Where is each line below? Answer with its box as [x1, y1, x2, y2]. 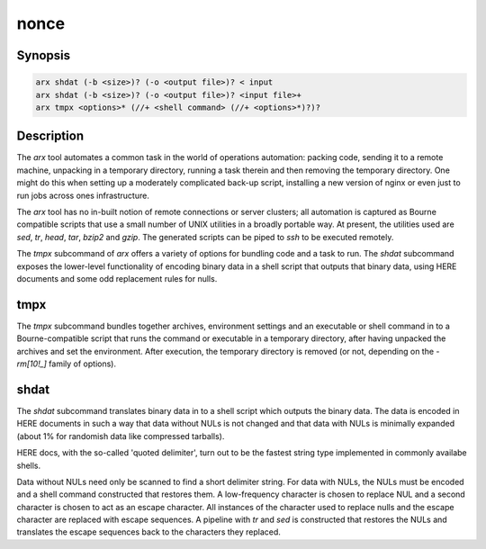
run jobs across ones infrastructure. [16, 190, 150, 201]
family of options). [48, 358, 117, 369]
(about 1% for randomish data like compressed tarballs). [16, 430, 225, 441]
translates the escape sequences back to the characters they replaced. [16, 526, 281, 537]
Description [16, 129, 85, 144]
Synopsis [16, 48, 71, 63]
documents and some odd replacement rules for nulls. [16, 273, 218, 283]
